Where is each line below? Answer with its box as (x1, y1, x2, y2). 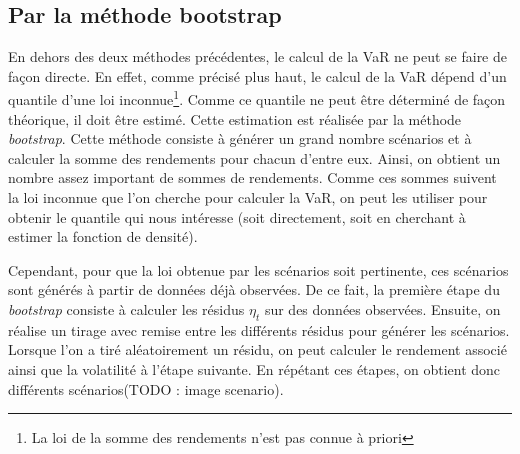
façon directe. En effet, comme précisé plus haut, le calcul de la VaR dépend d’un (8, 65, 507, 86)
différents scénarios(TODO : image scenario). (8, 378, 284, 399)
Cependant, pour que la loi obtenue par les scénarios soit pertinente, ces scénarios (8, 259, 509, 280)
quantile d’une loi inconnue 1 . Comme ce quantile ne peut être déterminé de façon (8, 86, 506, 110)
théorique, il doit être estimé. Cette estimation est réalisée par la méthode (8, 108, 462, 129)
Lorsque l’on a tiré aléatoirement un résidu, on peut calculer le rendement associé (8, 339, 507, 360)
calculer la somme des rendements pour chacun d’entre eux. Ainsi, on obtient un (8, 147, 501, 168)
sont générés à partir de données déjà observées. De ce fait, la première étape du (8, 279, 500, 300)
